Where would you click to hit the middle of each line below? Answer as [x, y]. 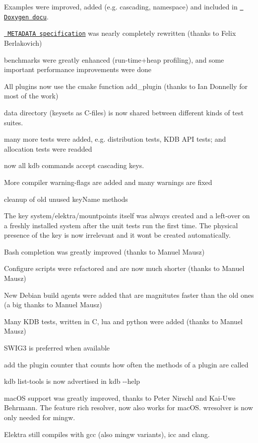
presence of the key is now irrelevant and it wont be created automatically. [117, 235]
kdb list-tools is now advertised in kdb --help [72, 381]
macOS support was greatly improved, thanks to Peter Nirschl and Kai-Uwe [120, 398]
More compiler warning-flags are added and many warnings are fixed [108, 182]
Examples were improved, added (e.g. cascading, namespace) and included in [121, 6]
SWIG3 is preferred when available [57, 348]
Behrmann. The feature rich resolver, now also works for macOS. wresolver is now [129, 407]
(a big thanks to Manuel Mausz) [53, 305]
